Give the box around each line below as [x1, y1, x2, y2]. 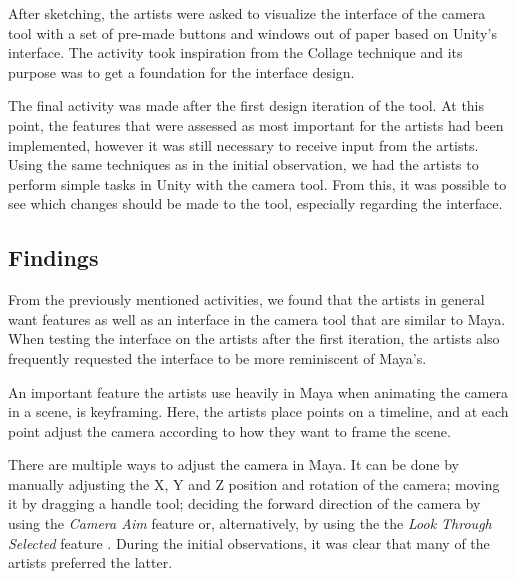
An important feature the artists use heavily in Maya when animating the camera [8, 381, 509, 402]
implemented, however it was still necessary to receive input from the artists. [8, 134, 479, 155]
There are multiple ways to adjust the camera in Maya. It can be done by [8, 454, 459, 475]
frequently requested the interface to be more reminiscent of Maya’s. [8, 347, 427, 368]
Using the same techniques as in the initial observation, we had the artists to [8, 154, 479, 175]
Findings [8, 242, 99, 273]
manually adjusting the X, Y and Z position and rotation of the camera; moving [8, 473, 500, 494]
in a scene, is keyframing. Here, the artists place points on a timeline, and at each [8, 401, 509, 422]
